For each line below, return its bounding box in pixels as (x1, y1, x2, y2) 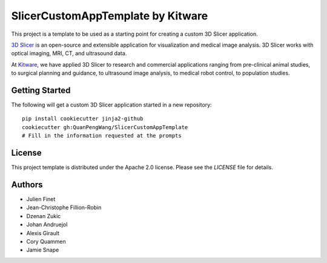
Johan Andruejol (26, 221, 68, 228)
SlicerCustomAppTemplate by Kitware (11, 9, 208, 22)
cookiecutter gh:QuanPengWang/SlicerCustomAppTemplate (22, 124, 188, 130)
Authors (11, 179, 43, 190)
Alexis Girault (26, 229, 60, 236)
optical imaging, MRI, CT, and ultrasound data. (11, 50, 127, 57)
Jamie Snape (26, 246, 59, 254)
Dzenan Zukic (26, 212, 61, 219)
